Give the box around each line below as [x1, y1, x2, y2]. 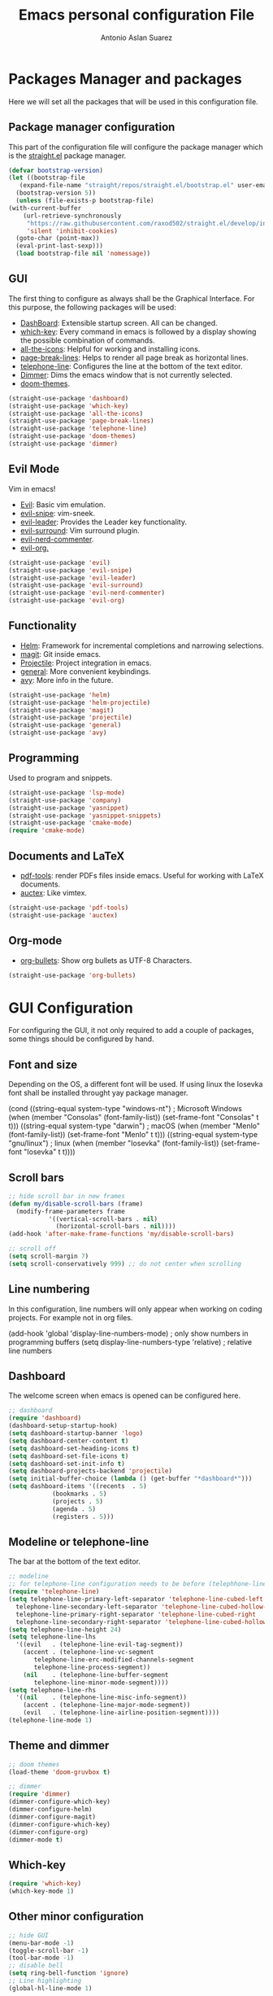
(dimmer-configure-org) [8, 1827, 89, 1836]
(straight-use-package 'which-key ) [8, 401, 129, 410]
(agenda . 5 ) [51, 1504, 96, 1513]
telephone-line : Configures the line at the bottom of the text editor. [19, 361, 243, 371]
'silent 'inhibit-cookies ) [26, 226, 118, 235]
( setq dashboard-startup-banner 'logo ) [8, 1429, 144, 1438]
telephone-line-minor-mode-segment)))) [33, 1679, 169, 1687]
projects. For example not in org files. [8, 1312, 133, 1322]
